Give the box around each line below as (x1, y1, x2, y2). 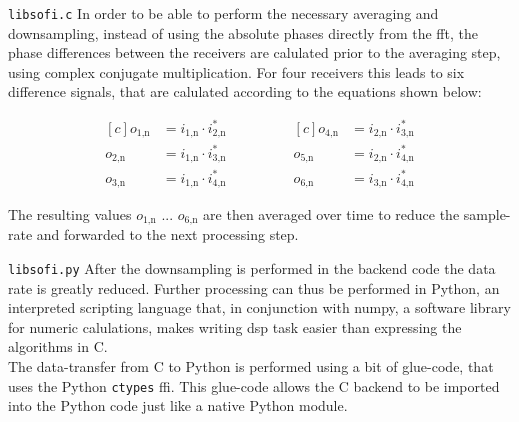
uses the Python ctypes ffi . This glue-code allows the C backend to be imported (8, 375, 500, 396)
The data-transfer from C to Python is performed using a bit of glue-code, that (8, 356, 494, 377)
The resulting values (8, 203, 132, 224)
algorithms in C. (8, 336, 108, 357)
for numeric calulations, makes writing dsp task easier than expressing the (8, 316, 462, 337)
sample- (463, 203, 511, 224)
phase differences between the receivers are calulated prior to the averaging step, (8, 42, 501, 63)
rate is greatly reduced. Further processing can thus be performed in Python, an (8, 277, 500, 298)
